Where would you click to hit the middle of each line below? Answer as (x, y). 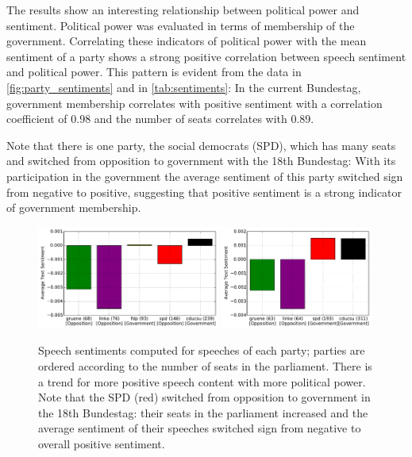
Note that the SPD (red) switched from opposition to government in (204, 397)
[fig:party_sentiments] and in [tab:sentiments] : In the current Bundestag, (184, 87)
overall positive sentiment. (102, 443)
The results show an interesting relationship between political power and (183, 10)
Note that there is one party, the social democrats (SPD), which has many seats (201, 145)
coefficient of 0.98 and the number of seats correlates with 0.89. (160, 119)
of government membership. (74, 207)
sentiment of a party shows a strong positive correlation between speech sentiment (206, 56)
